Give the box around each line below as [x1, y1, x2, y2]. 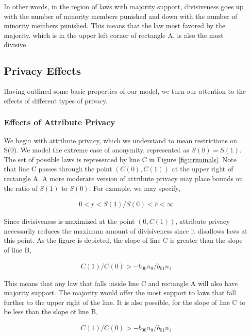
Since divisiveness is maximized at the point [4, 216, 135, 226]
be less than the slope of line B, [4, 306, 98, 317]
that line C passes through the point [4, 164, 112, 174]
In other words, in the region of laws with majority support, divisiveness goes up [4, 1, 244, 11]
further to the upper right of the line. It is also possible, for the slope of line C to [4, 297, 246, 307]
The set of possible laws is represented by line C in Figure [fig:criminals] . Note [4, 154, 237, 164]
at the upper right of [171, 164, 234, 174]
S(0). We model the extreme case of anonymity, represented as [4, 145, 189, 155]
